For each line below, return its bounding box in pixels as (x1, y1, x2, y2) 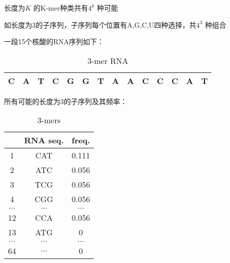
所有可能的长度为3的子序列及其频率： (4, 96, 127, 106)
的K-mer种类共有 (33, 3, 88, 13)
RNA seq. (24, 134, 64, 146)
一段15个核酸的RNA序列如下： (4, 36, 104, 47)
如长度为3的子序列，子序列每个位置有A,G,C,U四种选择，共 (4, 19, 196, 30)
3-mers (37, 114, 61, 126)
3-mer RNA (87, 54, 129, 66)
